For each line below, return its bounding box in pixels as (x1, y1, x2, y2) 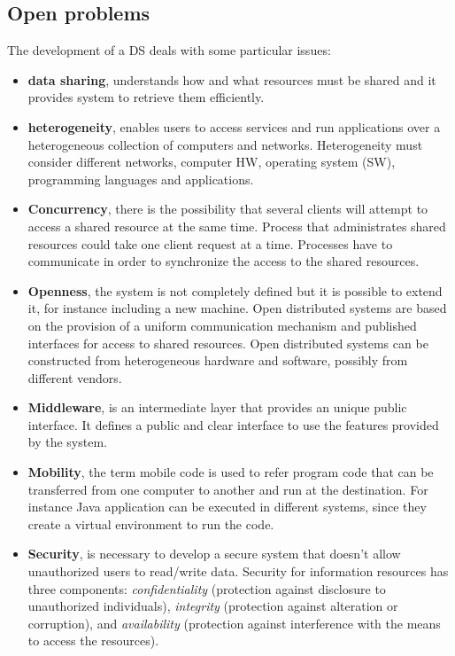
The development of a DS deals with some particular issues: (7, 41, 331, 59)
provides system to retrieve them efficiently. (27, 88, 265, 106)
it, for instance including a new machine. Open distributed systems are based (27, 299, 447, 317)
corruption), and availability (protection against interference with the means (27, 613, 441, 632)
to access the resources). (27, 631, 159, 650)
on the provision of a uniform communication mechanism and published (27, 316, 417, 334)
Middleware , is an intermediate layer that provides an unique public (27, 398, 407, 417)
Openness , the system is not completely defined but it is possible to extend (27, 281, 443, 300)
